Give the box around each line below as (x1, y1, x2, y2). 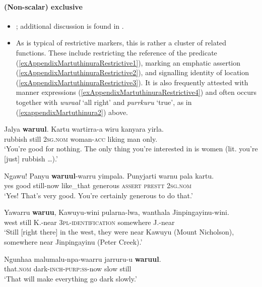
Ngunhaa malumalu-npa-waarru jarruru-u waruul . (4, 253, 161, 264)
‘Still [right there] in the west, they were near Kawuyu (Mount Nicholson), (4, 226, 234, 237)
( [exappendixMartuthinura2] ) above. (16, 106, 128, 117)
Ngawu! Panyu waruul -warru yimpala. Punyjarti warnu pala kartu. (4, 170, 214, 181)
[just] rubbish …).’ (4, 153, 58, 163)
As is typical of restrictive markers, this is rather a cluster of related (16, 37, 227, 48)
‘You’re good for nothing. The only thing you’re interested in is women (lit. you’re (4, 143, 258, 154)
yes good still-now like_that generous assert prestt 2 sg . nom (4, 180, 191, 191)
